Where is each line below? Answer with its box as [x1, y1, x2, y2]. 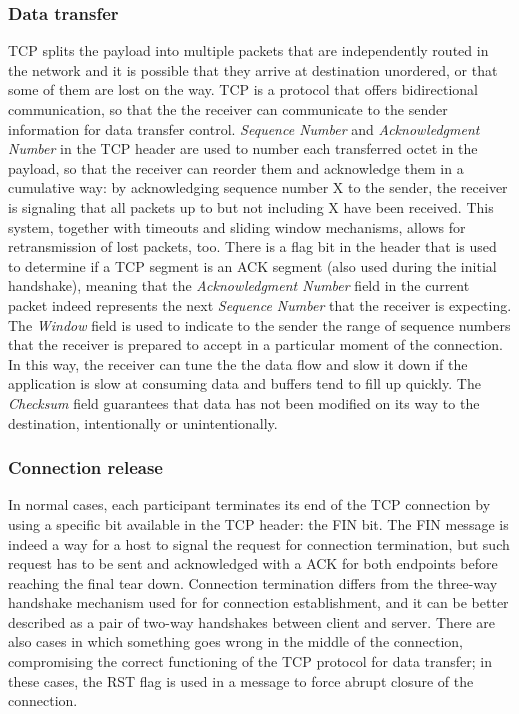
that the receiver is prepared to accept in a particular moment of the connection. [8, 334, 503, 355]
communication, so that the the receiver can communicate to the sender [8, 99, 448, 119]
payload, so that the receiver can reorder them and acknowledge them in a [8, 157, 464, 178]
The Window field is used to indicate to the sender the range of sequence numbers [8, 314, 511, 335]
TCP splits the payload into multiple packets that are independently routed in [8, 40, 489, 61]
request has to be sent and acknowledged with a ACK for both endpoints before [8, 553, 498, 574]
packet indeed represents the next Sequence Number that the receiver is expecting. [8, 294, 512, 315]
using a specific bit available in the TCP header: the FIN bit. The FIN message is [8, 513, 509, 534]
